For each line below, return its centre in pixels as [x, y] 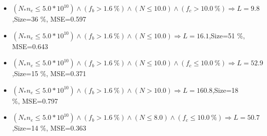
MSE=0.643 [30, 46]
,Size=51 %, [227, 35]
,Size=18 [225, 90]
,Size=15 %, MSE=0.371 [49, 73]
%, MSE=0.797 [35, 100]
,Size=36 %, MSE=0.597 [49, 19]
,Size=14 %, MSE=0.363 [49, 128]
